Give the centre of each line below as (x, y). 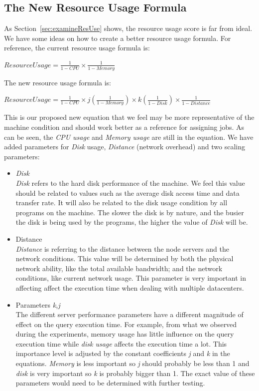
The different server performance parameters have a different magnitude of (129, 314)
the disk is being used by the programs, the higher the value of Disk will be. (132, 222)
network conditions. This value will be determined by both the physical (125, 258)
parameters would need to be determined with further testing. (110, 383)
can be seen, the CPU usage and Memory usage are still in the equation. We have (129, 137)
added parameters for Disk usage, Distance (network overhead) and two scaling (125, 147)
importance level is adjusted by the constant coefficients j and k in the (123, 353)
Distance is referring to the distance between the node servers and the (122, 248)
